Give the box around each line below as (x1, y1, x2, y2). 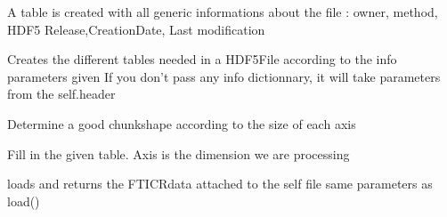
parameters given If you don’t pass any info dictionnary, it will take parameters (7, 67, 441, 85)
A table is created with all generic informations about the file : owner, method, (7, 3, 438, 20)
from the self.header (7, 84, 116, 103)
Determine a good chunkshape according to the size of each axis (7, 114, 356, 133)
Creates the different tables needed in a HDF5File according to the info (7, 50, 397, 68)
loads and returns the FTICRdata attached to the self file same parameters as (7, 174, 433, 193)
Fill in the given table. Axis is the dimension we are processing (7, 144, 350, 163)
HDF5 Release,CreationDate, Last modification (7, 20, 265, 38)
